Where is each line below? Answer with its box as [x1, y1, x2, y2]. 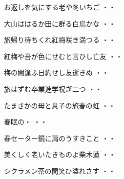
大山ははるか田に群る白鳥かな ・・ [4, 18, 116, 28]
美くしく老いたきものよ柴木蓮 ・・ [4, 149, 116, 159]
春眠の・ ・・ [4, 117, 47, 127]
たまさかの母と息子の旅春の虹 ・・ [4, 100, 116, 110]
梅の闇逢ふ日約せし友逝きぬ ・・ [4, 67, 109, 78]
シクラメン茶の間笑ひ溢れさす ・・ [4, 165, 116, 176]
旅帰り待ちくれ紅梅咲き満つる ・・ [4, 35, 116, 45]
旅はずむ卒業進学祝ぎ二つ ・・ [4, 83, 102, 94]
